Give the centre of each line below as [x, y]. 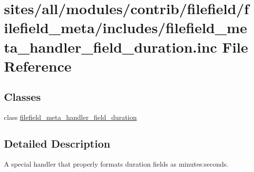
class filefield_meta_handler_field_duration [70, 117]
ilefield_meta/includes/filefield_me [126, 28]
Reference [38, 66]
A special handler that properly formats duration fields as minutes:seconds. [116, 163]
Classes [22, 97]
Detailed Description [57, 143]
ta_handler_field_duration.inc [111, 47]
